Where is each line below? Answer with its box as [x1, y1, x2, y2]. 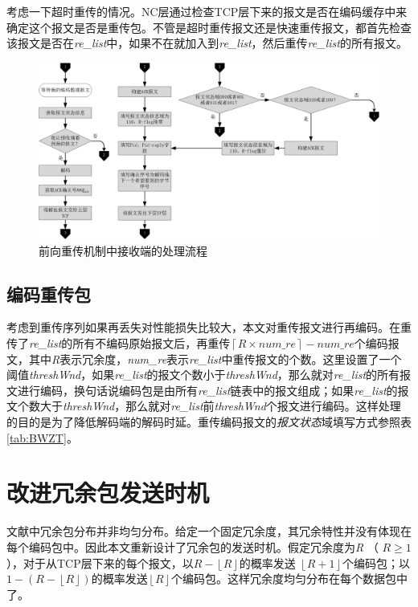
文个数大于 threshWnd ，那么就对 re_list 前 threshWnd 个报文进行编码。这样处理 [6, 397, 401, 414]
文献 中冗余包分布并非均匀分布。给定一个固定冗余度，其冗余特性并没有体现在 [6, 523, 412, 540]
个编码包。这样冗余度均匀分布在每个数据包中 [170, 570, 408, 587]
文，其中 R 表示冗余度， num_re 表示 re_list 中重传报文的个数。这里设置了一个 [6, 350, 402, 367]
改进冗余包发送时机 [6, 476, 210, 509]
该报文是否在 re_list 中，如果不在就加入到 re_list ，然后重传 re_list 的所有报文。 [6, 35, 408, 51]
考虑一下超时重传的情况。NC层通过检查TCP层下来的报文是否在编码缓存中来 [6, 3, 408, 19]
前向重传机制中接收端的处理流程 [39, 242, 207, 259]
